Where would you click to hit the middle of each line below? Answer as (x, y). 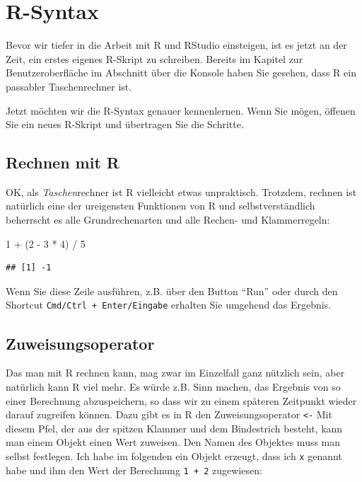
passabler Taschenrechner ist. (69, 86)
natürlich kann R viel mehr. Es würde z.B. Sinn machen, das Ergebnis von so (173, 386)
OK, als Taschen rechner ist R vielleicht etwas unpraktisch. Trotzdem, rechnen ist (181, 191)
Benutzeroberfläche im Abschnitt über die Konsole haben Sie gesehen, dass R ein (181, 73)
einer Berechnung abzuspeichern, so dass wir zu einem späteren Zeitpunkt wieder (181, 400)
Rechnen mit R (63, 162)
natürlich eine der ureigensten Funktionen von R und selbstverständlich (160, 206)
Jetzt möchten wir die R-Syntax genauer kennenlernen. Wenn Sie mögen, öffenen (181, 110)
